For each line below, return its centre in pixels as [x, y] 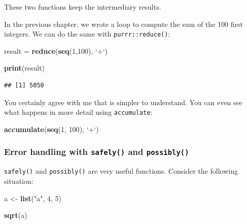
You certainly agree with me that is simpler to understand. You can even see [123, 102]
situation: [19, 181]
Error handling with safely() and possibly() [97, 152]
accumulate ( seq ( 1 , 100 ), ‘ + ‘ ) [51, 129]
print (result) [25, 68]
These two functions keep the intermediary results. [83, 7]
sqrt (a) [16, 215]
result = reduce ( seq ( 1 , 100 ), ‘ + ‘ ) [56, 51]
